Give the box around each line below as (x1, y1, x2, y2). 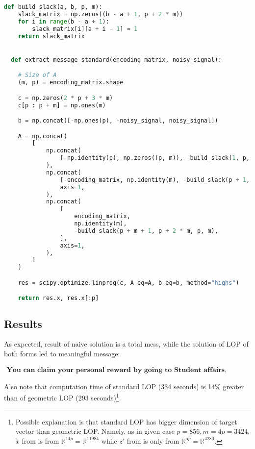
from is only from (127, 435, 179, 446)
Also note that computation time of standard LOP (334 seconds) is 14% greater (4, 381, 244, 391)
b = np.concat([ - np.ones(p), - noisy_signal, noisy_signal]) (18, 117, 218, 125)
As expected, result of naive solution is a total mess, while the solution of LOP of (4, 339, 249, 349)
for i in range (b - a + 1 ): (18, 18, 109, 25)
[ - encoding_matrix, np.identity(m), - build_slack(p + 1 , (60, 176, 250, 183)
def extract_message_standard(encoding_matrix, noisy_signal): (11, 56, 222, 63)
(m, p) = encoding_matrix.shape (18, 79, 124, 86)
